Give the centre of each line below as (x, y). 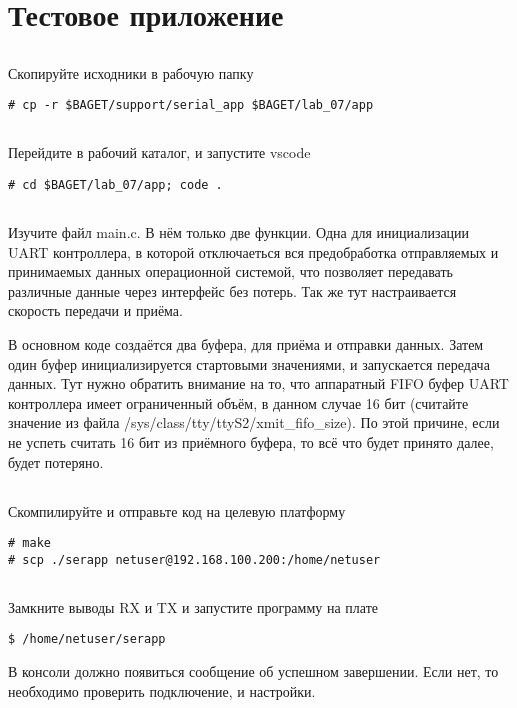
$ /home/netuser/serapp (87, 639)
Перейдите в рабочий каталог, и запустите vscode (159, 152)
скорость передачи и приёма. (95, 310)
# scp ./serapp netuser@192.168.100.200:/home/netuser (194, 559)
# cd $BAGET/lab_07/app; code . (115, 185)
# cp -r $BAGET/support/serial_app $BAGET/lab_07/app (191, 105)
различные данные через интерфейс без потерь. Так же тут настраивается (232, 290)
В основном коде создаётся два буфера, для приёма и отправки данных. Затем (246, 344)
